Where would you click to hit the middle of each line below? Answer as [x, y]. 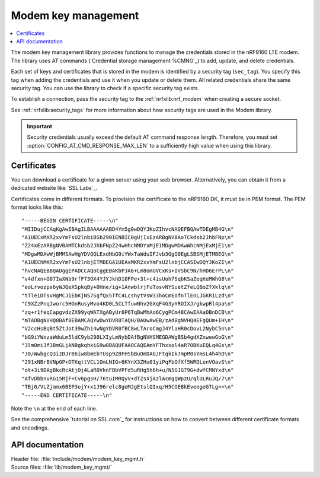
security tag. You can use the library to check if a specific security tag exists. [105, 88]
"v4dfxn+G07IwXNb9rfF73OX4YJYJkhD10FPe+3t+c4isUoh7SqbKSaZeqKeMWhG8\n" [128, 279]
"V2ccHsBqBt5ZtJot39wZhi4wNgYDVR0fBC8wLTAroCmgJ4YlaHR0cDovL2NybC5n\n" [128, 329]
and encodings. [30, 428]
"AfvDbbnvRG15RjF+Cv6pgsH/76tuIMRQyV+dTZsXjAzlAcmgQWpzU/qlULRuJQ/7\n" [128, 379]
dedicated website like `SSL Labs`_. [54, 188]
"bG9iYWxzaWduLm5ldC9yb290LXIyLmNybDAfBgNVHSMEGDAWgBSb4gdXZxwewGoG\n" [128, 337]
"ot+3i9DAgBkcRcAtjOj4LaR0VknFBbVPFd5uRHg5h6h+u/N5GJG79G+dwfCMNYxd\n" [128, 370]
